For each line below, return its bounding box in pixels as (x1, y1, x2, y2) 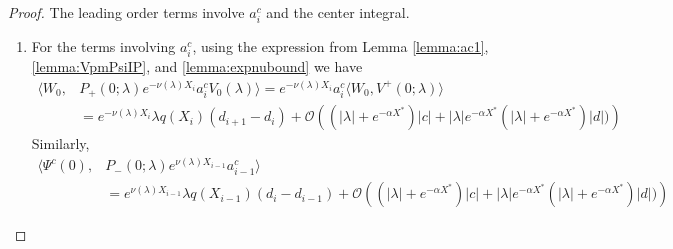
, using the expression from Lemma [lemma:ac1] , (192, 36, 489, 57)
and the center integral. (266, 2, 410, 22)
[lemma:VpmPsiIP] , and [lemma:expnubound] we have (31, 56, 363, 77)
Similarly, (31, 133, 90, 154)
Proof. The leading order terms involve (8, 2, 245, 22)
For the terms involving (31, 36, 176, 57)
